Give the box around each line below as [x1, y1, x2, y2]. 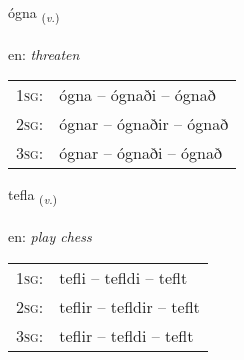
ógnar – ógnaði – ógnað [59, 141, 222, 165]
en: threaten [8, 43, 80, 64]
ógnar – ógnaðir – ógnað [59, 112, 229, 136]
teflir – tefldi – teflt [59, 323, 194, 347]
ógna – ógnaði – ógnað [59, 83, 216, 107]
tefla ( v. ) [8, 184, 58, 208]
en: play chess [8, 226, 92, 247]
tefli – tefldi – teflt [59, 265, 188, 289]
